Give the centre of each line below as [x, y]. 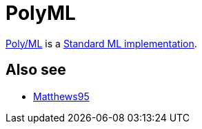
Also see [36, 70]
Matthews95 [61, 96]
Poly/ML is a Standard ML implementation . [101, 43]
